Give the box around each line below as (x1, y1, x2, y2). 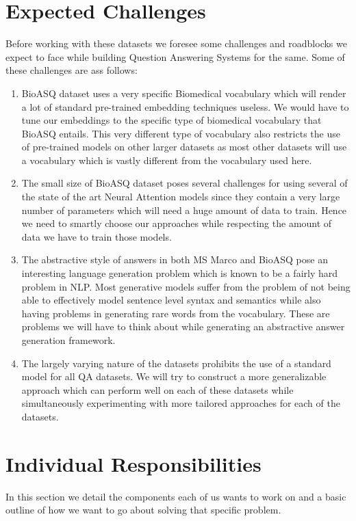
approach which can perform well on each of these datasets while (21, 382, 294, 397)
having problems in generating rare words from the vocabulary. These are (21, 306, 330, 320)
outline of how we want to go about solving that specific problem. (5, 503, 281, 517)
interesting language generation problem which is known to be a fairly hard (21, 266, 338, 280)
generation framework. (21, 333, 116, 347)
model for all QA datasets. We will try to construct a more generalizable (21, 369, 327, 384)
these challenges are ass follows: (5, 63, 138, 77)
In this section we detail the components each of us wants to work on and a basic (5, 489, 346, 503)
